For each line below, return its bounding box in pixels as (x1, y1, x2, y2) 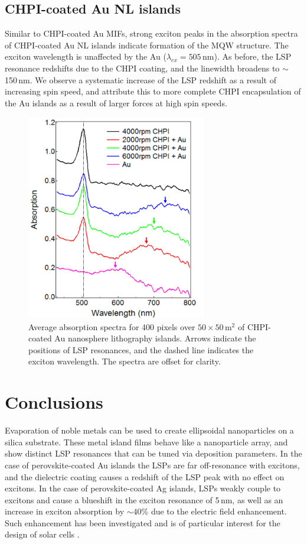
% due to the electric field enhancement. (141, 505, 287, 517)
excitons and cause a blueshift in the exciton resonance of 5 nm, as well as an (5, 493, 283, 506)
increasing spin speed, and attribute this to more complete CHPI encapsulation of (5, 85, 301, 97)
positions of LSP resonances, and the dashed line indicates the (28, 343, 254, 356)
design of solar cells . (5, 528, 80, 540)
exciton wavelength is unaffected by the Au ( (5, 50, 166, 63)
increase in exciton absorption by (5, 505, 125, 517)
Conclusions (5, 390, 103, 414)
